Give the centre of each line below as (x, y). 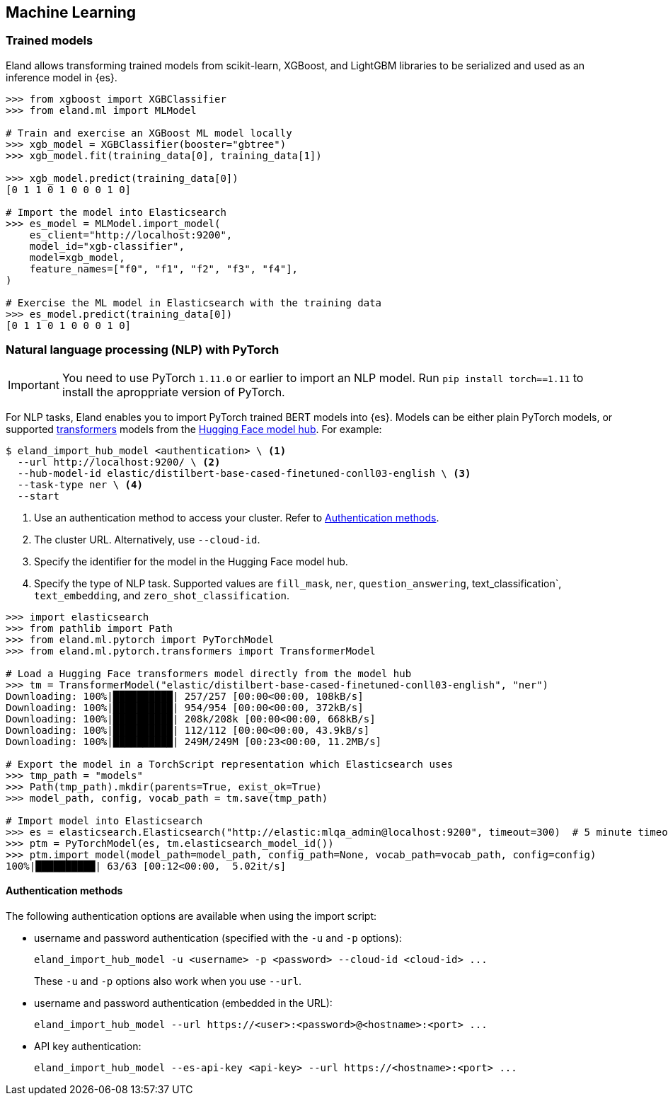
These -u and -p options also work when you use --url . (168, 981)
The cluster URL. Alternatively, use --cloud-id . (147, 539)
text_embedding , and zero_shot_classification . (162, 595)
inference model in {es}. (62, 77)
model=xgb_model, (77, 257)
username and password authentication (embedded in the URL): (183, 1003)
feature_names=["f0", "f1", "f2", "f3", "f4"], (164, 269)
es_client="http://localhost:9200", (131, 235)
